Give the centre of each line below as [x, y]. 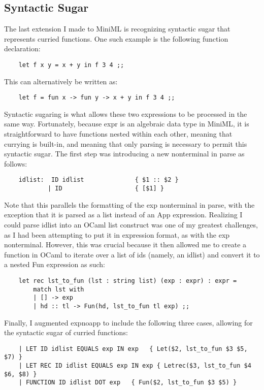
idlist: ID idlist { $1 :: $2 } [98, 180]
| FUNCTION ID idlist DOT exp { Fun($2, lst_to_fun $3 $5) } [128, 383]
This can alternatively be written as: [61, 81]
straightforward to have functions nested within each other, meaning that [118, 134]
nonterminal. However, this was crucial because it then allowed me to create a [125, 245]
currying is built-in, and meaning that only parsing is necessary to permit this [126, 143]
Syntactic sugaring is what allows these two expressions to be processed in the [126, 113]
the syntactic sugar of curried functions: [66, 332]
